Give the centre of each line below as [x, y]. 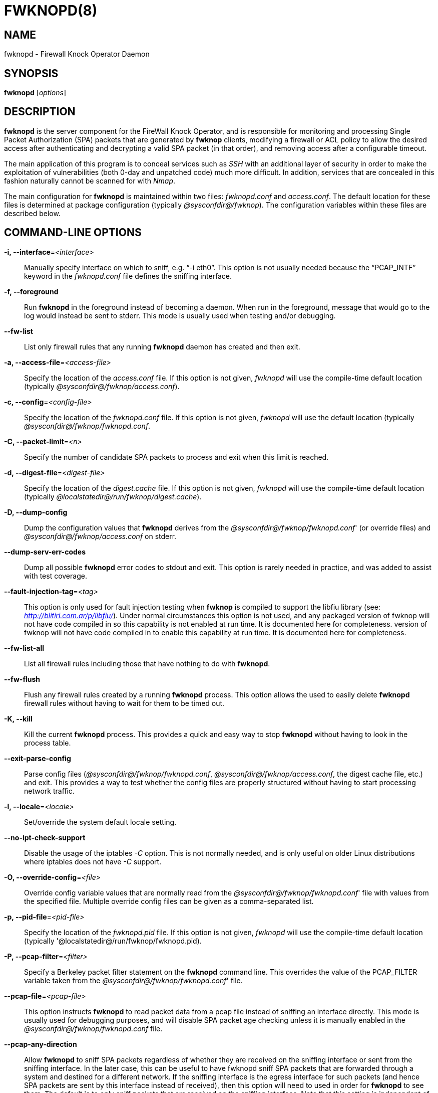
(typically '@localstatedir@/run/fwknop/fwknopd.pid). [113, 941]
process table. [48, 743]
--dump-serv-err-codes [45, 552]
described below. [32, 213]
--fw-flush [22, 679]
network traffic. [49, 791]
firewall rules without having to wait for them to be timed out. [124, 703]
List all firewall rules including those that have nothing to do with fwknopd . [147, 663]
